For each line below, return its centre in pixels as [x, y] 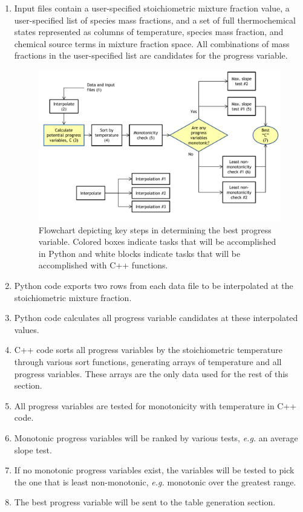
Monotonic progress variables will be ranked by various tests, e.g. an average [156, 438]
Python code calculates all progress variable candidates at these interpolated [156, 318]
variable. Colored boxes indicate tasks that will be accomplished [157, 241]
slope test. [33, 449]
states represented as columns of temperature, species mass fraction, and [149, 32]
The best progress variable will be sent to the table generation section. [145, 502]
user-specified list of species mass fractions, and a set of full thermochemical [155, 20]
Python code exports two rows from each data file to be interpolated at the [154, 286]
